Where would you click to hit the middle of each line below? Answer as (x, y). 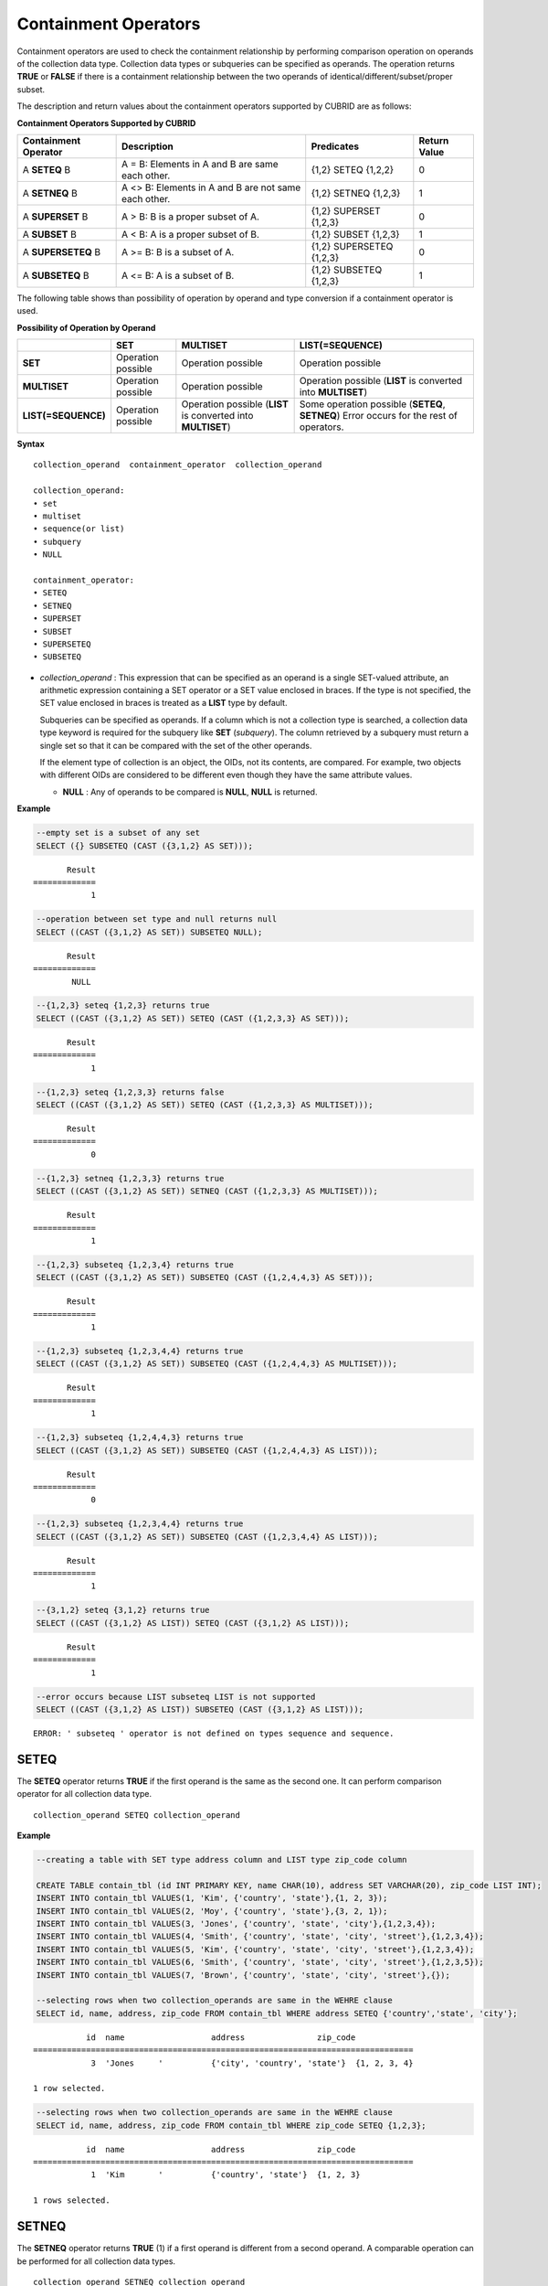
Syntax (31, 444)
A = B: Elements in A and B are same (200, 164)
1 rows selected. (72, 2201)
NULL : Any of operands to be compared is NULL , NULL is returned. (190, 792)
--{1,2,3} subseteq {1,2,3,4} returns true (135, 1265)
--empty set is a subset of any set (118, 833)
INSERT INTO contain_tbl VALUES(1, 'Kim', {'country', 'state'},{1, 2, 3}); (212, 1898)
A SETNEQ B (50, 193)
